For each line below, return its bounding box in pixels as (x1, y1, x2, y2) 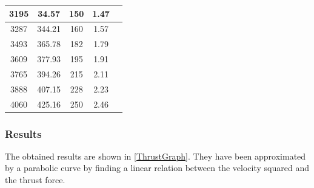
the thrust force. (5, 173, 65, 186)
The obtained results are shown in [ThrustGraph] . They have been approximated (5, 149, 306, 162)
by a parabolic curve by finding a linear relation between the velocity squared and (5, 161, 309, 174)
